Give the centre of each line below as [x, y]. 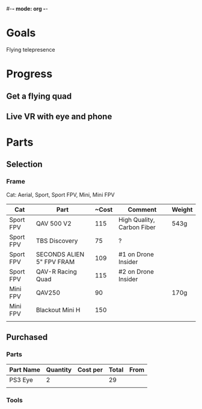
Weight [182, 209]
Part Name [25, 370]
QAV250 [48, 292]
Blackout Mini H [58, 310]
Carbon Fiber [137, 227]
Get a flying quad [39, 96]
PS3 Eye [21, 380]
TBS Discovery [57, 241]
